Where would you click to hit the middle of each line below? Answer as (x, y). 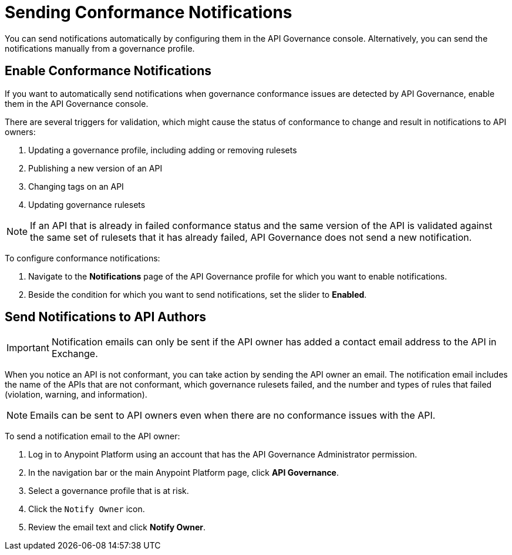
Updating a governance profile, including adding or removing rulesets (163, 150)
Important (28, 348)
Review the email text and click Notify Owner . (117, 527)
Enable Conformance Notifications (108, 71)
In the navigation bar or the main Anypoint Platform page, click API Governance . (183, 473)
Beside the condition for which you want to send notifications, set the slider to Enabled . (198, 294)
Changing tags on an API (76, 186)
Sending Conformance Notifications (149, 12)
